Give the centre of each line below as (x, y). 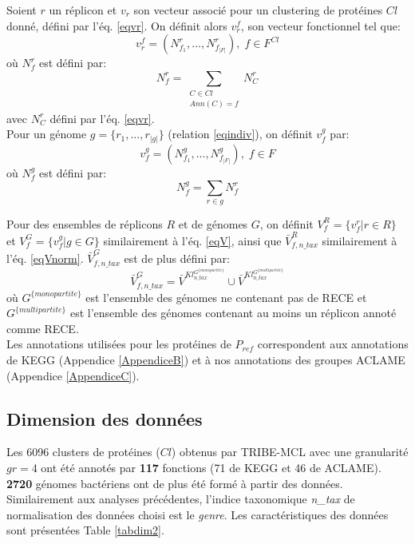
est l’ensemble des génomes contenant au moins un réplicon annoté (233, 313)
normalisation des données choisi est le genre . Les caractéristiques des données (198, 514)
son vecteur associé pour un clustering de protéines (258, 10)
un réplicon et (83, 10)
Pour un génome (47, 134)
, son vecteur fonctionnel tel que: (320, 25)
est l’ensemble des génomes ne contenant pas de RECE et (226, 297)
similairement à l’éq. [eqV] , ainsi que (192, 240)
